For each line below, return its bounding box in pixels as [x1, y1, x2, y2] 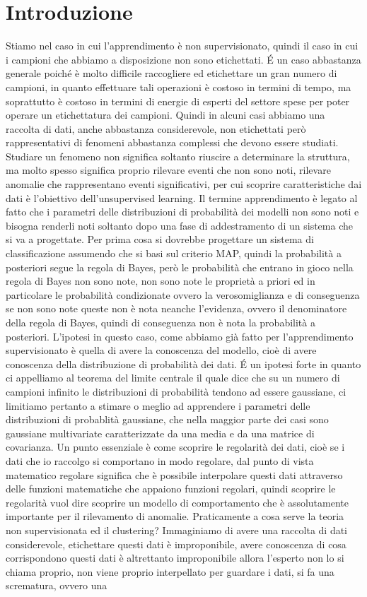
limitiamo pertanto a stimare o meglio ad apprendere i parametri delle [6, 398, 310, 413]
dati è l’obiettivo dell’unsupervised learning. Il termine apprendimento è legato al [6, 190, 358, 205]
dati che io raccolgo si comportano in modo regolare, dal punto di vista [6, 453, 314, 468]
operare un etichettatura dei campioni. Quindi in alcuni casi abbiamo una [6, 107, 325, 122]
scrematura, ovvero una [6, 578, 107, 593]
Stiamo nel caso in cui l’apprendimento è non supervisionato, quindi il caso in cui [6, 38, 359, 53]
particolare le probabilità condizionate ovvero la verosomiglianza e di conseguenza [6, 287, 360, 302]
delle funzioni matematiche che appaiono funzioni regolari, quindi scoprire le [6, 481, 336, 496]
